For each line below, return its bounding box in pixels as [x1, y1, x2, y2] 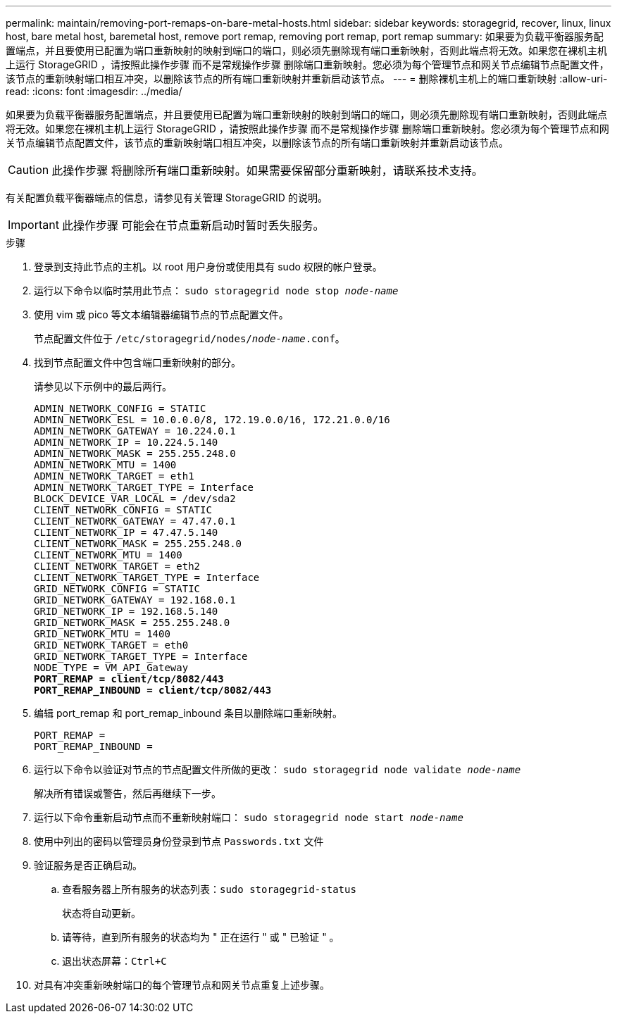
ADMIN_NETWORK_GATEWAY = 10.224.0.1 [34, 425, 236, 437]
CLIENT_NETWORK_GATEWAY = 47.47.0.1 [34, 515, 236, 527]
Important [8, 218, 59, 232]
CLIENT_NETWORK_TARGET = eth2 [34, 561, 201, 572]
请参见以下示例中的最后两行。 [34, 380, 172, 392]
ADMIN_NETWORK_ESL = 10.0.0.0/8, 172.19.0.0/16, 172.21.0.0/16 [34, 414, 390, 425]
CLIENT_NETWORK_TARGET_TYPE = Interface [34, 572, 260, 583]
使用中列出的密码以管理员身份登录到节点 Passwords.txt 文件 [34, 835, 324, 847]
